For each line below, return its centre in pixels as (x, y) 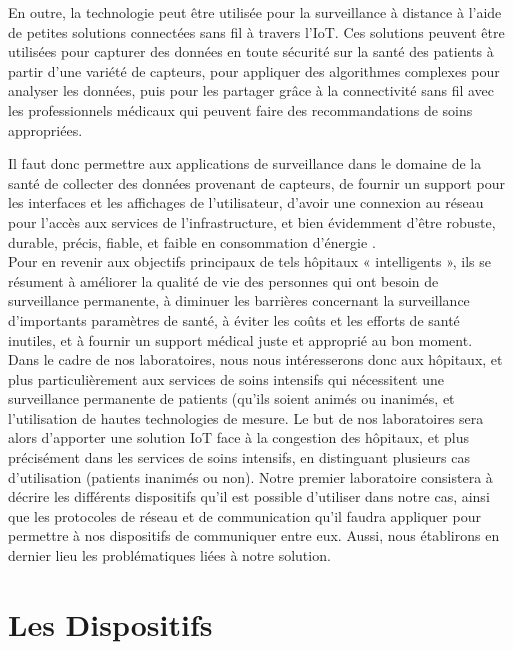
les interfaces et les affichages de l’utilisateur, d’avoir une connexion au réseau (246, 202)
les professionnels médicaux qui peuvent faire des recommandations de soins (240, 109)
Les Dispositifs (110, 623)
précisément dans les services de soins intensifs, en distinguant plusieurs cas (239, 457)
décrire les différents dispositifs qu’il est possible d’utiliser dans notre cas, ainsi (249, 496)
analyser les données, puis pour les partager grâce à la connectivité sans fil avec (251, 90)
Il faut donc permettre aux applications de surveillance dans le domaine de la (245, 163)
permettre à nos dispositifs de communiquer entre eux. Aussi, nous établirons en (254, 535)
